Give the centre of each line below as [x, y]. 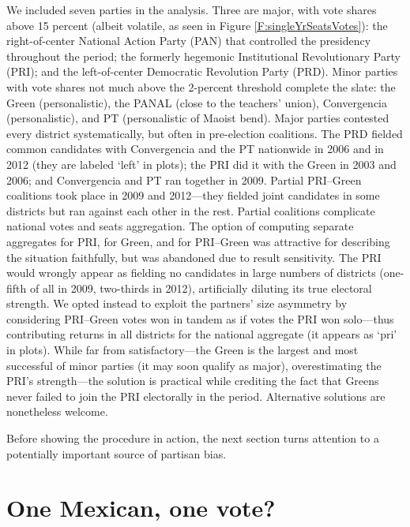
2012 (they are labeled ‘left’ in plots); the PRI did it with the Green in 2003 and [201, 164]
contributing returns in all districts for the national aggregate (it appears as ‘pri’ [202, 334]
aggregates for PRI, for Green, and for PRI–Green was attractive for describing [198, 241]
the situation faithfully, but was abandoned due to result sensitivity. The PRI [194, 257]
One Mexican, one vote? [141, 508]
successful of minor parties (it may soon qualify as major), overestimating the [194, 365]
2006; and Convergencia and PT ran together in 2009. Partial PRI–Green [184, 179]
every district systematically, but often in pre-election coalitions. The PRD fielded [205, 133]
